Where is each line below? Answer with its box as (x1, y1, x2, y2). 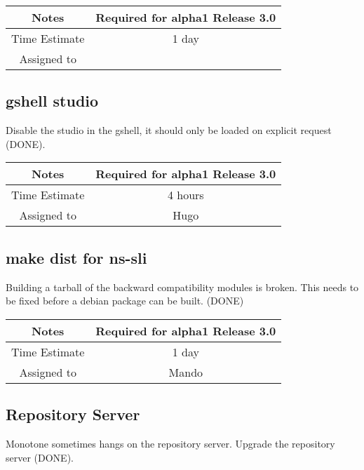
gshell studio (6, 90, 99, 112)
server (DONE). (6, 450, 74, 464)
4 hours (167, 187, 204, 203)
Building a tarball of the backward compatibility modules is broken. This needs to (6, 279, 359, 294)
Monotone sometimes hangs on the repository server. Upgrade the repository (6, 436, 335, 450)
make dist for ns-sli (6, 246, 147, 268)
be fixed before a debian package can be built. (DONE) (6, 293, 244, 308)
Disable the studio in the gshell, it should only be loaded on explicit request (6, 123, 332, 137)
